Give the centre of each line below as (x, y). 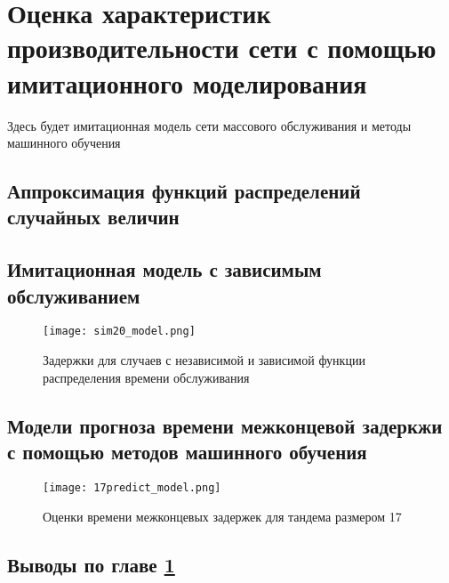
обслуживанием (74, 295)
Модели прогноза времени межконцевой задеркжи (225, 425)
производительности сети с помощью (222, 48)
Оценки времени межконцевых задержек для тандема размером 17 (222, 516)
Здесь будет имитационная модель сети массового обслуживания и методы (209, 125)
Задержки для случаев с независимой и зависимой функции (204, 360)
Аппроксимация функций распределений (184, 191)
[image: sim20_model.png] (119, 332)
